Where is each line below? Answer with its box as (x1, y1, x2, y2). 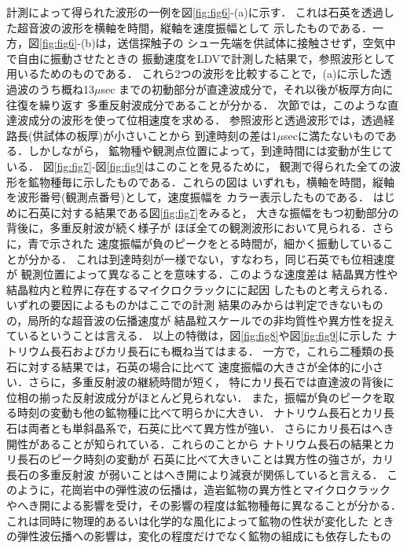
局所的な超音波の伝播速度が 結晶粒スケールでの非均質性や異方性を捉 (27, 311, 383, 328)
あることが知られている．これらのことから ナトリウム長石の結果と (38, 435, 384, 451)
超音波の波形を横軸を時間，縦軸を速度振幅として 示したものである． (16, 19, 373, 35)
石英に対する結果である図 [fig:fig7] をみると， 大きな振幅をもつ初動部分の (27, 204, 399, 220)
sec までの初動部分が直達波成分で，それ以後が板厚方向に (101, 80, 394, 97)
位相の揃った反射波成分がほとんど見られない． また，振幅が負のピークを (6, 389, 383, 405)
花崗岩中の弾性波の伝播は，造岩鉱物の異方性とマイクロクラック (60, 481, 391, 498)
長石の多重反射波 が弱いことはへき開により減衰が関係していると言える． (6, 466, 383, 482)
